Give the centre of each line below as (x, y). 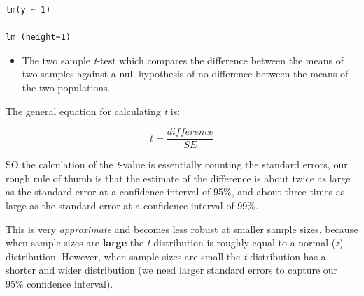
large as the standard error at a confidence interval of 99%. (132, 205)
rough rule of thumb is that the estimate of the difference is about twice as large (178, 178)
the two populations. (66, 87)
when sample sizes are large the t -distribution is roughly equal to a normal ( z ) (175, 243)
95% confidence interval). (59, 283)
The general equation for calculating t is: (93, 111)
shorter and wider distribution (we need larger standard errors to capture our (172, 270)
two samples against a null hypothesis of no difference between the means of (185, 74)
